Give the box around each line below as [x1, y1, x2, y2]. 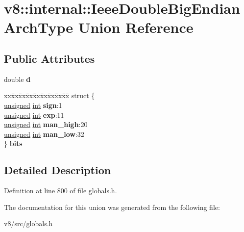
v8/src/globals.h [4, 218, 53, 229]
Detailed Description [4, 162, 111, 178]
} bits [4, 138, 23, 149]
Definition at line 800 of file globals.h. [4, 185, 117, 196]
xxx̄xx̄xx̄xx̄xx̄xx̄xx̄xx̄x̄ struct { [4, 90, 95, 101]
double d [4, 74, 31, 84]
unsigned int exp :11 [4, 109, 64, 120]
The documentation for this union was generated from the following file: [4, 202, 220, 212]
